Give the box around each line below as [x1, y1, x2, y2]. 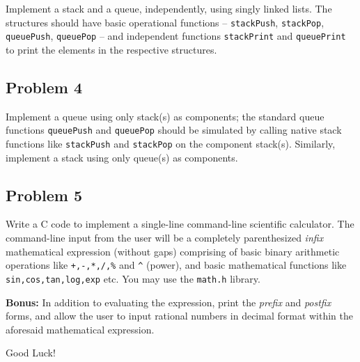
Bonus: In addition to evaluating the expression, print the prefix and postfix [6, 294, 331, 309]
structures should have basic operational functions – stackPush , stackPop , [6, 15, 324, 29]
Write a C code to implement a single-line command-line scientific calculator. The [6, 217, 354, 231]
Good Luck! [6, 345, 56, 360]
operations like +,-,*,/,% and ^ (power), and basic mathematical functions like [6, 258, 347, 272]
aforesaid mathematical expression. [6, 322, 155, 336]
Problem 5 [6, 184, 82, 205]
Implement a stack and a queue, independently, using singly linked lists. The [6, 1, 332, 15]
